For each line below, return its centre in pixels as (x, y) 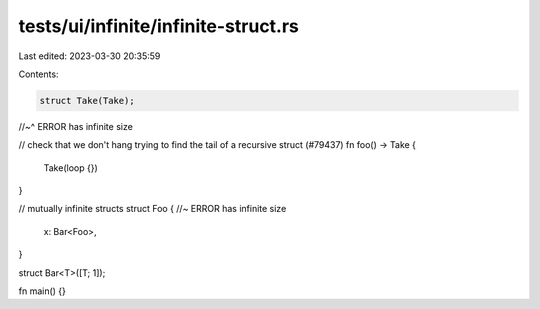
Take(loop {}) (71, 167)
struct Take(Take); (87, 100)
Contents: (38, 74)
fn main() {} (42, 291)
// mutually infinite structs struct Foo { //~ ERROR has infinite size (152, 209)
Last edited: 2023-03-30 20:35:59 (89, 56)
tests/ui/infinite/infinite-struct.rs (159, 26)
